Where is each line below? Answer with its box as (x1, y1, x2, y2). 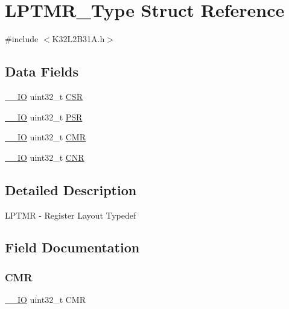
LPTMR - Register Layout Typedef (5, 208, 136, 221)
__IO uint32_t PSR (5, 110, 83, 123)
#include (5, 33, 39, 45)
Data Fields (5, 62, 79, 81)
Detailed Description (5, 180, 137, 199)
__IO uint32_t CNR (5, 151, 84, 163)
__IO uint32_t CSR (5, 90, 83, 102)
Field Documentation (5, 238, 140, 257)
